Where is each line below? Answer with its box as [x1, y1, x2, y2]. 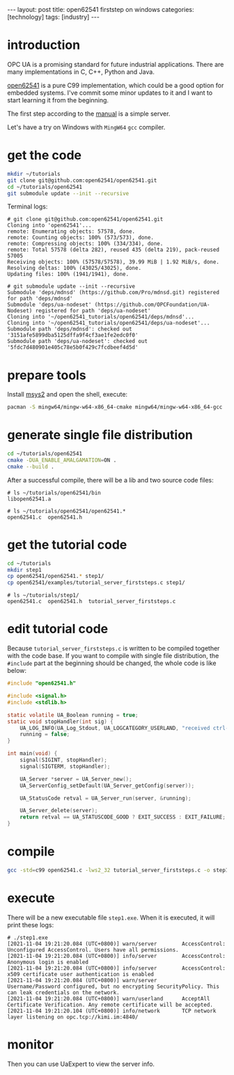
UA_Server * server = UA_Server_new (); [19, 775, 132, 782]
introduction [7, 37, 81, 53]
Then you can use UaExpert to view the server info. [7, 1060, 155, 1068]
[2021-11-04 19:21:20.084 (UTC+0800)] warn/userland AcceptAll [7, 995, 210, 1002]
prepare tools [7, 367, 86, 383]
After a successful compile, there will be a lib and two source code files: [7, 475, 214, 484]
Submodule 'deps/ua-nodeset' [7, 301, 92, 308]
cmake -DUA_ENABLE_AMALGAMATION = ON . [7, 457, 117, 464]
